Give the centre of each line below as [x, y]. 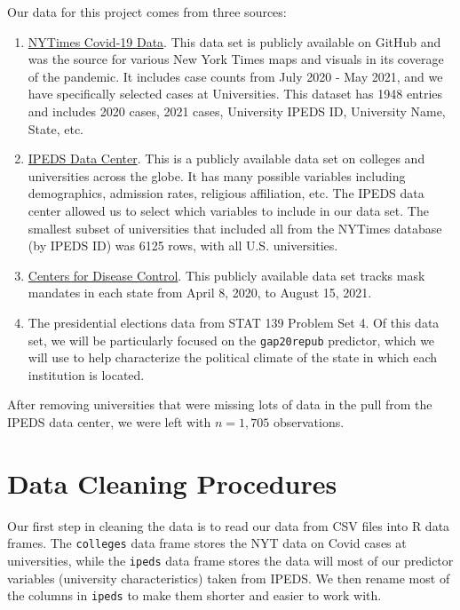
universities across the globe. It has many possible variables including [217, 175]
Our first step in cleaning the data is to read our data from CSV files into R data [229, 525]
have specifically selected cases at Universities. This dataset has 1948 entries [235, 94]
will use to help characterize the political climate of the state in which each [233, 357]
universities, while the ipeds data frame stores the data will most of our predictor [230, 560]
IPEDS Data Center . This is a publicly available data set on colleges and [226, 158]
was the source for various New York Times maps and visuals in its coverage [236, 59]
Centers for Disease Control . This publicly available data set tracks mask [226, 275]
